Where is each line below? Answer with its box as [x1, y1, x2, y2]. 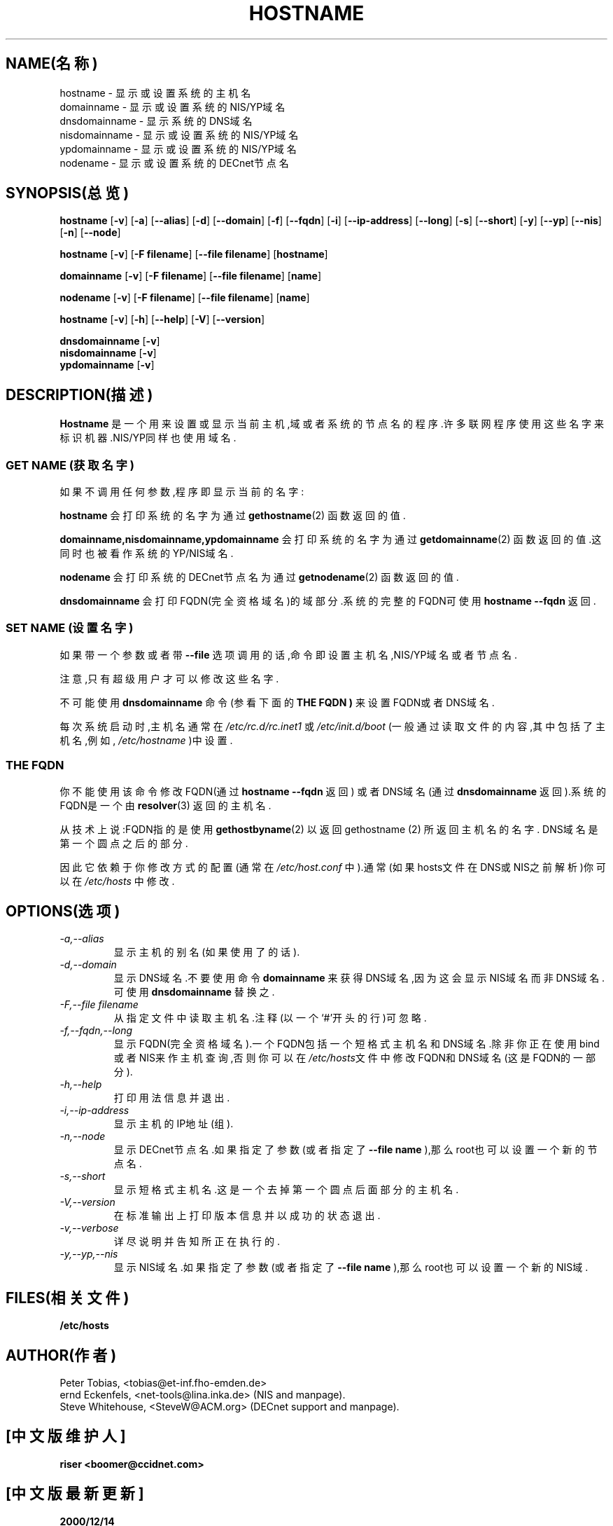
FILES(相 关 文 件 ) [6, 1288, 129, 1307]
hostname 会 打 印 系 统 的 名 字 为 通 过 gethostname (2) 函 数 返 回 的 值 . [59, 509, 406, 522]
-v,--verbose [59, 1222, 119, 1235]
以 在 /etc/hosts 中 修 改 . [59, 874, 175, 887]
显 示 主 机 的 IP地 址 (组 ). [113, 1118, 234, 1130]
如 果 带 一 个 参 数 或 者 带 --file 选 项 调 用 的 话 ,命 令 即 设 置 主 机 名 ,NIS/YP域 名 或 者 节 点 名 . [59, 648, 517, 661]
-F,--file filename [59, 998, 139, 1011]
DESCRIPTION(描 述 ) [6, 385, 153, 404]
